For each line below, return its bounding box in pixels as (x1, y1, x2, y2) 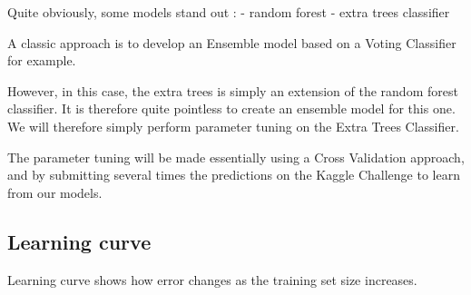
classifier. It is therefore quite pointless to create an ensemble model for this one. (7, 99, 456, 118)
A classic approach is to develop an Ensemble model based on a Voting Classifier (7, 33, 456, 52)
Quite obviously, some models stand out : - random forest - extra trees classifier (7, 3, 450, 21)
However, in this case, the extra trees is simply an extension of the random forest (7, 81, 458, 100)
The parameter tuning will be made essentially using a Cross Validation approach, (7, 147, 465, 166)
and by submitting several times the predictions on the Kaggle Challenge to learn (7, 165, 460, 184)
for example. (7, 51, 76, 70)
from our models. (7, 182, 103, 202)
